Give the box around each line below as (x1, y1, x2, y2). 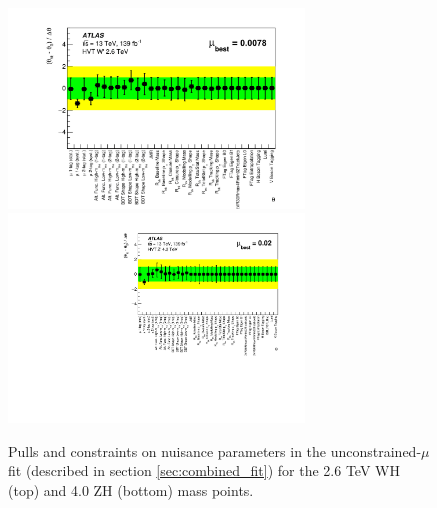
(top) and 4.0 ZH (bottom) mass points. (8, 479, 254, 500)
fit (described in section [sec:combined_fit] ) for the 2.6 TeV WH (8, 460, 400, 481)
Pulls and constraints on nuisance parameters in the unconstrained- (8, 440, 422, 461)
